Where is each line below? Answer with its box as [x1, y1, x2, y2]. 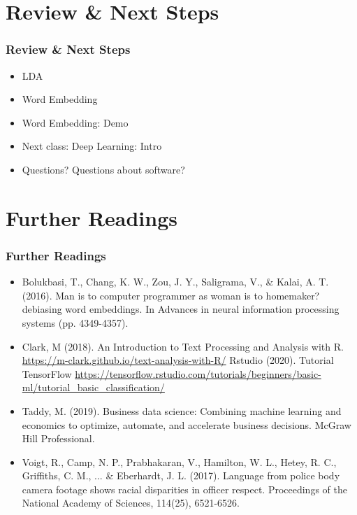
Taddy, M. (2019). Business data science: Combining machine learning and [22, 403, 342, 418]
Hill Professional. [22, 431, 95, 446]
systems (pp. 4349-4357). [22, 315, 129, 330]
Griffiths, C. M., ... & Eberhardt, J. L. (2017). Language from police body [22, 468, 340, 483]
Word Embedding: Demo [22, 115, 129, 129]
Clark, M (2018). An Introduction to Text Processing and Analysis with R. [22, 339, 344, 353]
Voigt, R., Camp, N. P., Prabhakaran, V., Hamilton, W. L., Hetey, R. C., [22, 454, 337, 469]
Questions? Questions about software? [22, 162, 185, 176]
